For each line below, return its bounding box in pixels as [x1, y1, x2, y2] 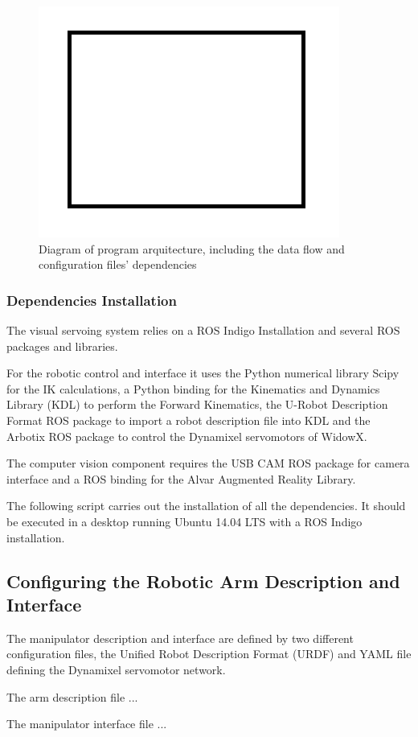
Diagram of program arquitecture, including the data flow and [39, 240, 345, 257]
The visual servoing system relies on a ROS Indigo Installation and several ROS [6, 322, 400, 338]
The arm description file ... [6, 688, 138, 705]
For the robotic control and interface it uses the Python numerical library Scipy [6, 364, 400, 381]
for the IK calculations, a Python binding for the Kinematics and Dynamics [6, 380, 380, 397]
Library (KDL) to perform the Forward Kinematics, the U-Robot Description [6, 396, 388, 413]
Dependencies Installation [6, 290, 177, 310]
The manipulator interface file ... [6, 715, 167, 732]
